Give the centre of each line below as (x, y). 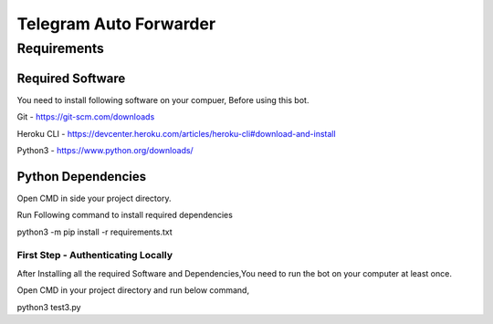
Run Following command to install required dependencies (125, 215)
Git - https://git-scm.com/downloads (86, 117)
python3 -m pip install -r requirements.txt (94, 232)
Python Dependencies (81, 177)
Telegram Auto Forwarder (116, 24)
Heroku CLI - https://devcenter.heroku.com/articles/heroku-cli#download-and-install (177, 133)
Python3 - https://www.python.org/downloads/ (105, 150)
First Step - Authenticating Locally (95, 256)
